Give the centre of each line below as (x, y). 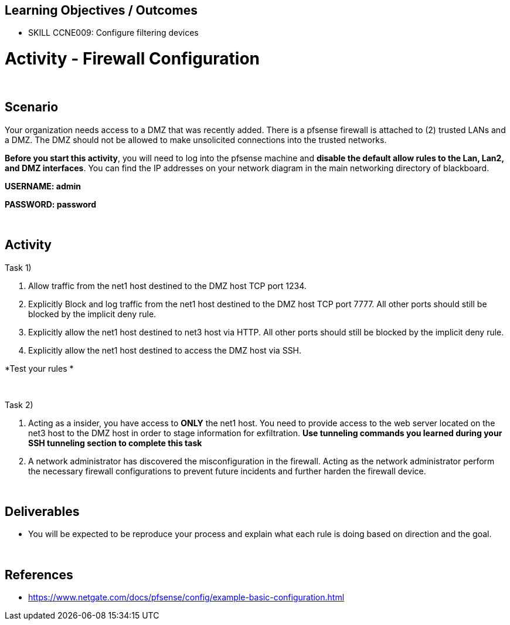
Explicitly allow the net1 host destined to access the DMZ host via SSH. (165, 350)
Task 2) (19, 405)
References (39, 575)
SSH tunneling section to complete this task (115, 443)
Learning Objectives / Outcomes (101, 10)
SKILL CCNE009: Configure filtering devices (113, 33)
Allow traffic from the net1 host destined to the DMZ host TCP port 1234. (167, 286)
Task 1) (18, 267)
